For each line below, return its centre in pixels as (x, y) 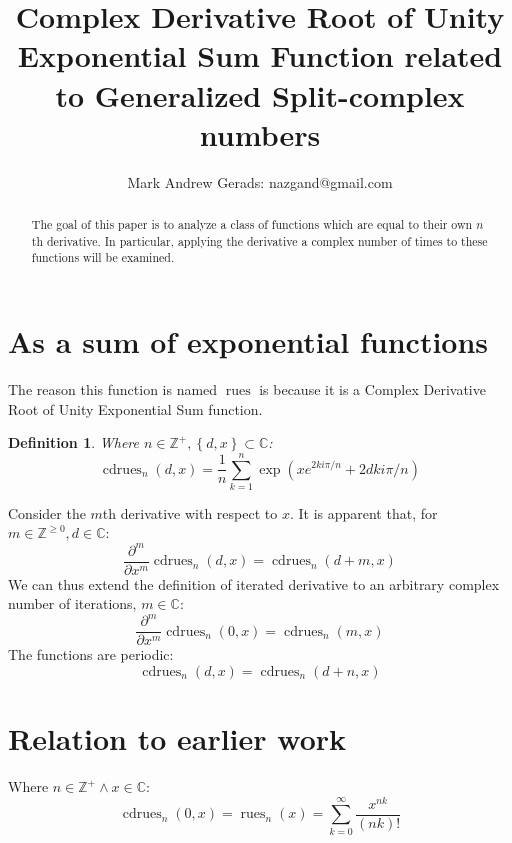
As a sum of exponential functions (248, 341)
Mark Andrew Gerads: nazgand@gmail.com (260, 181)
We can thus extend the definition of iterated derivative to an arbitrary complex (254, 583)
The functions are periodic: (91, 654)
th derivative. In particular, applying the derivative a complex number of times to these (259, 240)
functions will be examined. (103, 257)
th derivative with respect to (190, 512)
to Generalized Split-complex (260, 94)
